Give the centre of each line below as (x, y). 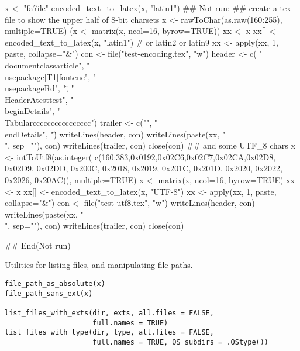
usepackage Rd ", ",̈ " (39, 88)
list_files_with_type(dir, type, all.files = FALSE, (109, 333)
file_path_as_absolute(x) (55, 284)
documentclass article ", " (47, 65)
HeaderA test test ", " (39, 99)
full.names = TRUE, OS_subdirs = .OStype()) (181, 342)
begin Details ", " (32, 111)
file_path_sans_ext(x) (49, 293)
